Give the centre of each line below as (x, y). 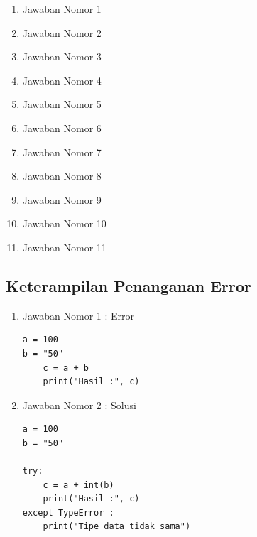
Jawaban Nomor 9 (62, 199)
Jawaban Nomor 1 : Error (78, 315)
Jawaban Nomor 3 (62, 56)
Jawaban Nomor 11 (64, 247)
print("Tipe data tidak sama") (117, 527)
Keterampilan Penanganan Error (128, 285)
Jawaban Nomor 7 (62, 152)
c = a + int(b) (78, 485)
